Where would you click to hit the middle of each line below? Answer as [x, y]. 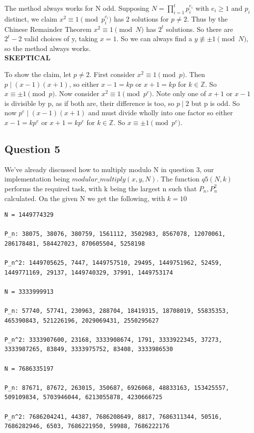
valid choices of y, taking [61, 38]
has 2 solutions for [141, 18]
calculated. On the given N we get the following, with [85, 198]
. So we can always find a [154, 38]
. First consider [112, 74]
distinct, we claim [31, 18]
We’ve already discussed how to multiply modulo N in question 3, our [109, 169]
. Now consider [77, 93]
